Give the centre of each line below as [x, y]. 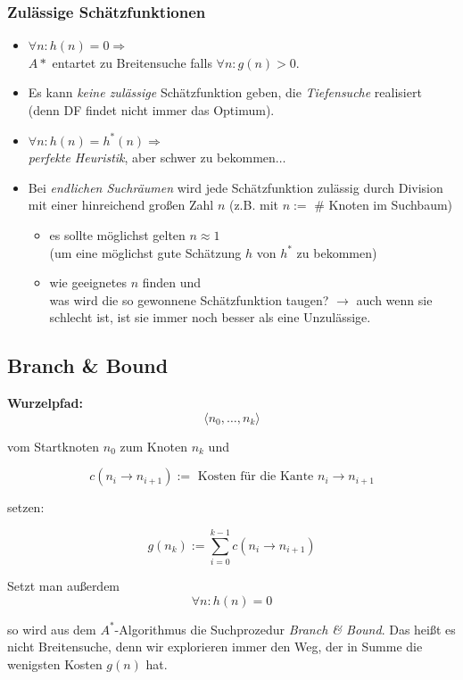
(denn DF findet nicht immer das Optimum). [151, 110]
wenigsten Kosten [55, 663]
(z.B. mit [253, 205]
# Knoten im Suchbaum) [384, 205]
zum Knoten [153, 446]
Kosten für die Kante [256, 477]
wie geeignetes [88, 282]
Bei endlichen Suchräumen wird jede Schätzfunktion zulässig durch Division [236, 187]
